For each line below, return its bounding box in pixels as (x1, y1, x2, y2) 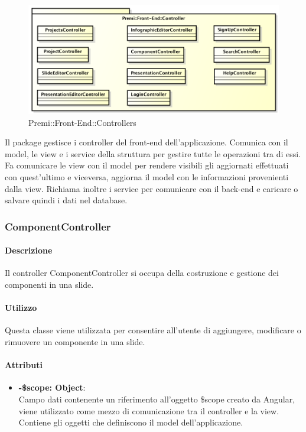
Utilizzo (5, 301, 37, 314)
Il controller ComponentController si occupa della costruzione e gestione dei (5, 267, 279, 279)
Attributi (5, 359, 43, 371)
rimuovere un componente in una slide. (5, 335, 145, 347)
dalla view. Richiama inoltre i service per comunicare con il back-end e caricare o (5, 182, 298, 194)
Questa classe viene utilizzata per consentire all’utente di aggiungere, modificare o (5, 324, 301, 336)
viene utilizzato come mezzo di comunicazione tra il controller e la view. (18, 404, 279, 417)
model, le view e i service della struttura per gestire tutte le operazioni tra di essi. (5, 147, 301, 160)
